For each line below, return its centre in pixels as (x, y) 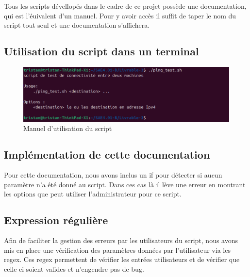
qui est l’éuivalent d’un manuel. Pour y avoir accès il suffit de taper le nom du (120, 15)
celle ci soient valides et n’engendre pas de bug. (74, 269)
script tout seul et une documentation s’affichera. (77, 25)
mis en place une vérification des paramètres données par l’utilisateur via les (117, 250)
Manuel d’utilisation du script (68, 128)
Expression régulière (56, 220)
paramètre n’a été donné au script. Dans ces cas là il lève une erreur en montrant (125, 184)
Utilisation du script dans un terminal (101, 51)
